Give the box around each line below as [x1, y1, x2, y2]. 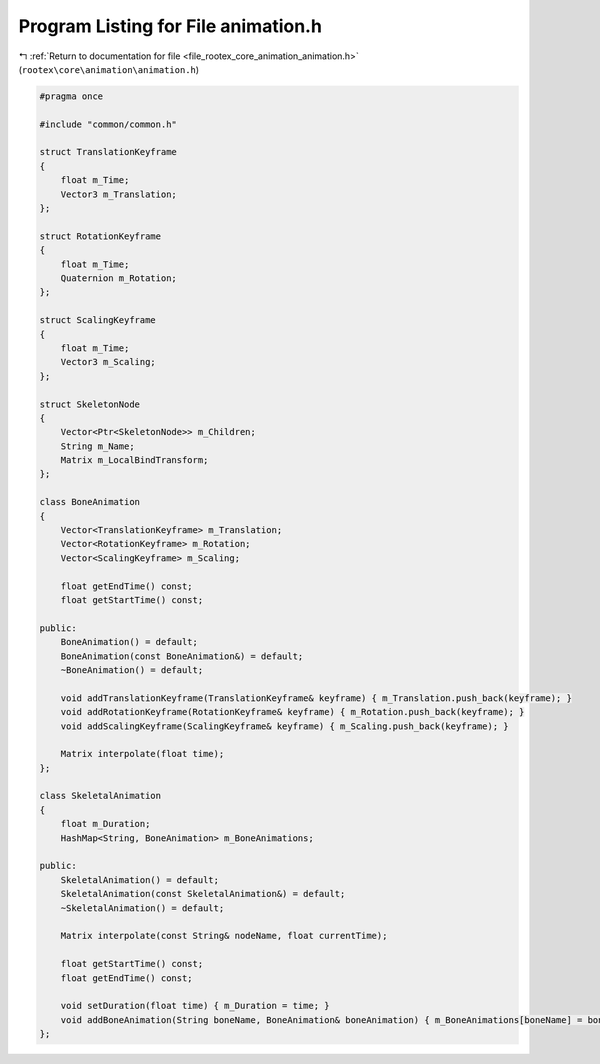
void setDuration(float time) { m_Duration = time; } [60, 1000, 330, 1012]
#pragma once [39, 90, 104, 102]
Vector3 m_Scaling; [60, 356, 157, 368]
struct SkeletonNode [39, 398, 140, 410]
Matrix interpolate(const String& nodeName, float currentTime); [60, 930, 388, 942]
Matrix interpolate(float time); [60, 748, 225, 760]
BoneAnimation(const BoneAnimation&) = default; [60, 650, 304, 662]
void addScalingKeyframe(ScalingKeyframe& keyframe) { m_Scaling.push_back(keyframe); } [60, 720, 509, 732]
